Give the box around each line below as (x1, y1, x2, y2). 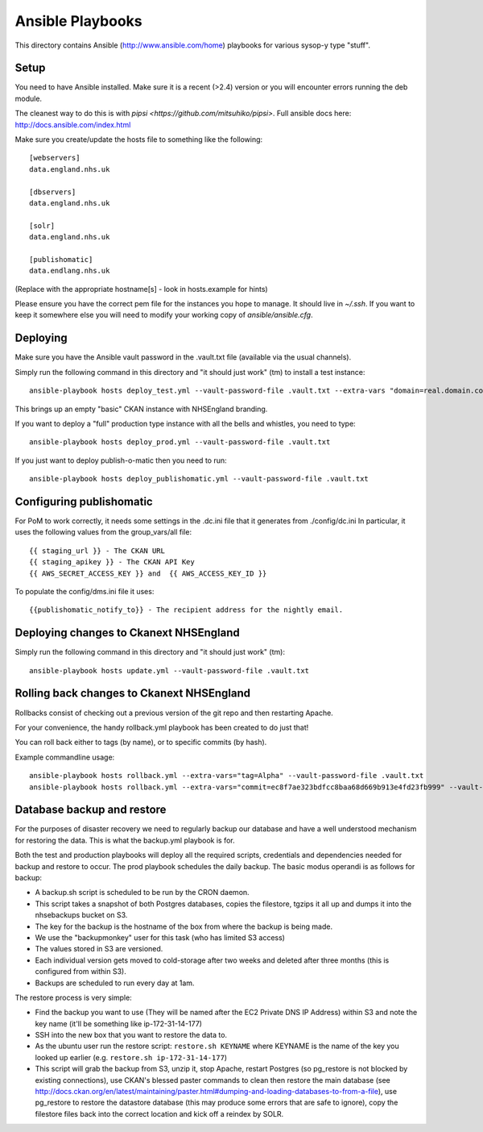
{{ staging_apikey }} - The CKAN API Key (29, 557, 195, 567)
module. (14, 94, 43, 103)
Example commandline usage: (14, 752, 115, 762)
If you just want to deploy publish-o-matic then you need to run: (14, 456, 227, 465)
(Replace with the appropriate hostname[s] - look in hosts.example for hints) (14, 284, 269, 293)
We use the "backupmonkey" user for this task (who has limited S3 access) (35, 932, 286, 943)
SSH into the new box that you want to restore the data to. (35, 1030, 228, 1040)
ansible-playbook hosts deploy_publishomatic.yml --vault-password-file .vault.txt (29, 474, 369, 484)
